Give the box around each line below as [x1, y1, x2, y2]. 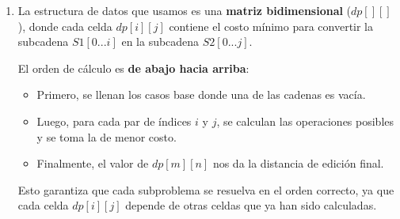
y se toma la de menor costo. [36, 128, 177, 145]
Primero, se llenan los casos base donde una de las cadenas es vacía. [36, 86, 366, 103]
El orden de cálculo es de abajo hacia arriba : [17, 59, 250, 76]
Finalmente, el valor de [36, 155, 149, 172]
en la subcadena [121, 33, 200, 50]
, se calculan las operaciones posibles [216, 112, 394, 129]
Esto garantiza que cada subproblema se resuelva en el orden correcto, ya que [17, 181, 394, 198]
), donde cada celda [17, 17, 112, 34]
